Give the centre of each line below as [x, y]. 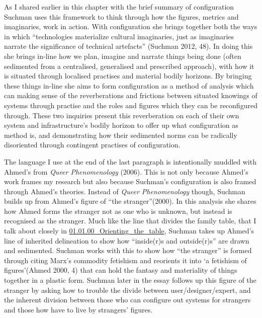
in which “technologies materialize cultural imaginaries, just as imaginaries [119, 36]
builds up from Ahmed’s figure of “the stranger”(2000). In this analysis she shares [130, 201]
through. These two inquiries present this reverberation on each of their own [122, 115]
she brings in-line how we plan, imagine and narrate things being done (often [123, 56]
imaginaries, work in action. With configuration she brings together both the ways [131, 26]
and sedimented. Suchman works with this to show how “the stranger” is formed [128, 250]
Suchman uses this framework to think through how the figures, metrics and [121, 16]
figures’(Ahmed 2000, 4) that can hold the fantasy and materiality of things [121, 270]
